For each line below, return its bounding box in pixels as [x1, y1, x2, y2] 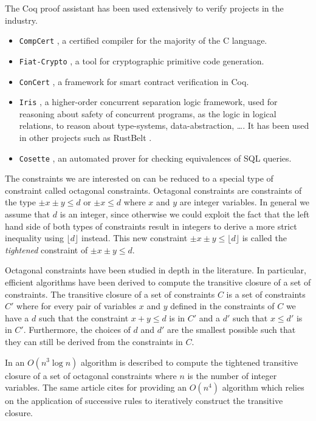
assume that [5, 208, 50, 221]
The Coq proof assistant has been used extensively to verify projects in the [5, 2, 284, 14]
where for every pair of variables [16, 299, 137, 312]
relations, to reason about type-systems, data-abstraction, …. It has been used [19, 119, 309, 132]
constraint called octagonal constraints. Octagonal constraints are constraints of [5, 183, 302, 196]
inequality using [5, 231, 64, 244]
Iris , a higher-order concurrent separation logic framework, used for [19, 95, 278, 108]
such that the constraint [38, 311, 129, 324]
